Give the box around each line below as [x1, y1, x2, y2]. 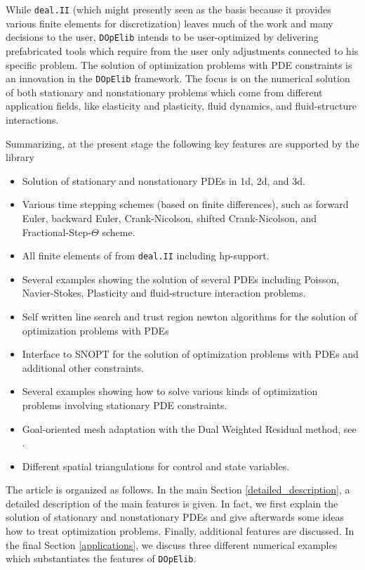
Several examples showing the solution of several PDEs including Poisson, [22, 271, 340, 286]
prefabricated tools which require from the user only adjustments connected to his [6, 43, 359, 58]
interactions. [6, 112, 59, 127]
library [6, 150, 34, 164]
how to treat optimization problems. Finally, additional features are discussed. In [6, 524, 354, 538]
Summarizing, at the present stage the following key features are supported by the [6, 136, 359, 150]
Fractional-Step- [22, 224, 92, 239]
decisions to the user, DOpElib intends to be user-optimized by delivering [6, 30, 319, 44]
